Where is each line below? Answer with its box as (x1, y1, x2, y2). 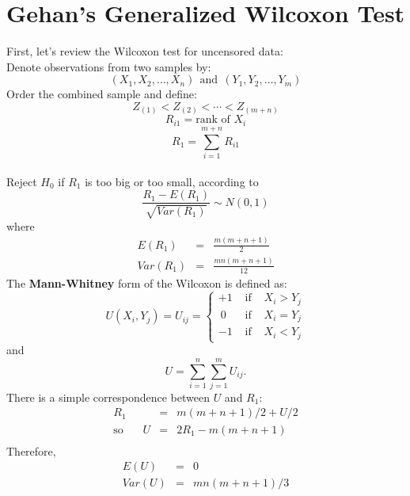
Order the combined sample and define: (6, 86, 197, 102)
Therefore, (6, 442, 56, 459)
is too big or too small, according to (85, 173, 259, 189)
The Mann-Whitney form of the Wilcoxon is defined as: (6, 274, 287, 291)
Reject (6, 173, 37, 189)
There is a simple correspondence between (6, 388, 210, 405)
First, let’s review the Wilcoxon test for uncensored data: (6, 43, 283, 59)
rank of (196, 114, 230, 126)
